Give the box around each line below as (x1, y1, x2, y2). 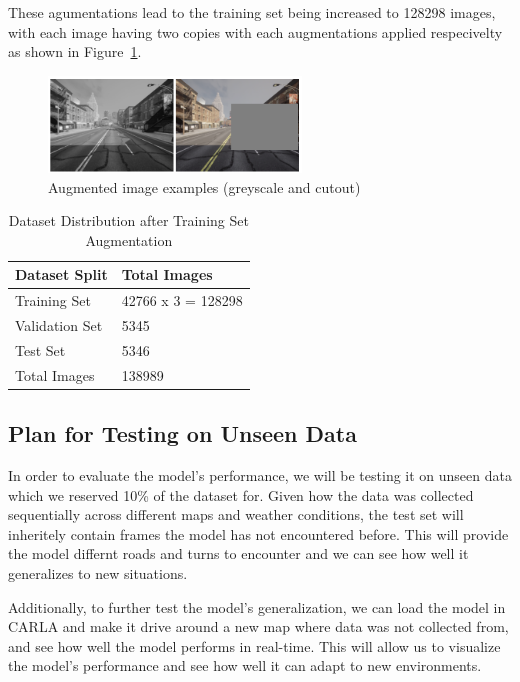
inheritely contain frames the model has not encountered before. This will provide (8, 523, 509, 544)
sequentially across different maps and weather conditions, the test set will (8, 504, 464, 525)
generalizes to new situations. (8, 562, 188, 583)
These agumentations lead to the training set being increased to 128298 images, (8, 2, 496, 22)
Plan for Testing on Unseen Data (8, 418, 357, 449)
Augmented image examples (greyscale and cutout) (48, 176, 361, 197)
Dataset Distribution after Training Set (8, 210, 249, 231)
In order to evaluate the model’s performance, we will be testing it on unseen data (8, 464, 512, 485)
